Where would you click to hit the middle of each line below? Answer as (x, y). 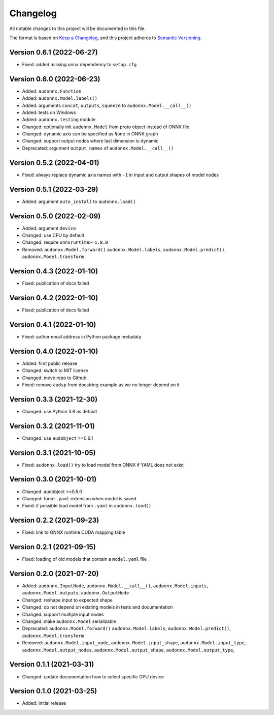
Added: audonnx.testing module (59, 120)
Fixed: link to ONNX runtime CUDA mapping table (74, 532)
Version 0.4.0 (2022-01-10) (54, 351)
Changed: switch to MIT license (55, 370)
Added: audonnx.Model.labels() (60, 98)
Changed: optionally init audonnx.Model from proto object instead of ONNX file (106, 127)
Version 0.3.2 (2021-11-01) (52, 426)
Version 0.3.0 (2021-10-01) (53, 479)
